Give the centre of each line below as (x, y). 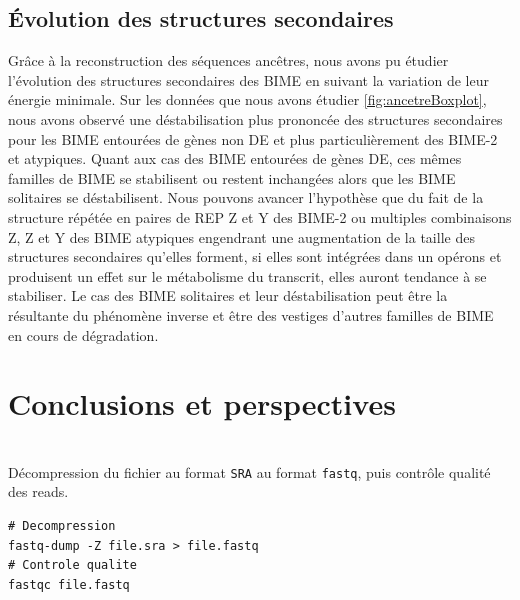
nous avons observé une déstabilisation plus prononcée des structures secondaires (255, 118)
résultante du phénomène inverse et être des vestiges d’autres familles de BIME (251, 314)
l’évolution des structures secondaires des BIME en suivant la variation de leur (248, 79)
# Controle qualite (72, 565)
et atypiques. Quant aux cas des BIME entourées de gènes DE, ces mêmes (235, 158)
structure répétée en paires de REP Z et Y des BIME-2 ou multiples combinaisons (260, 216)
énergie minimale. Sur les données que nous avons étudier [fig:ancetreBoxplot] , (247, 99)
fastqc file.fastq (69, 584)
